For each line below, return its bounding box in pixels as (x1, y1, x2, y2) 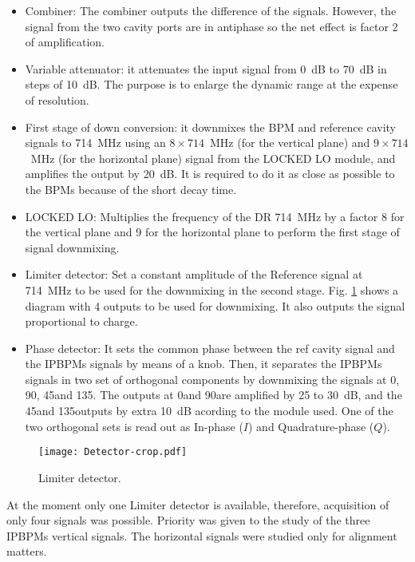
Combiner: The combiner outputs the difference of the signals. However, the (25, 2, 397, 18)
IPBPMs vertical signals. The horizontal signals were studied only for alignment (6, 527, 397, 544)
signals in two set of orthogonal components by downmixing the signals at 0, (25, 370, 400, 387)
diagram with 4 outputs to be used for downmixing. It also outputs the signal (25, 297, 405, 314)
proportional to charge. (25, 313, 138, 330)
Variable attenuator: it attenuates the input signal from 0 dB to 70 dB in (25, 60, 387, 77)
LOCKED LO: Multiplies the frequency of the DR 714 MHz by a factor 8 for (25, 208, 405, 224)
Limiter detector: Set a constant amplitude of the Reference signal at (25, 266, 363, 283)
